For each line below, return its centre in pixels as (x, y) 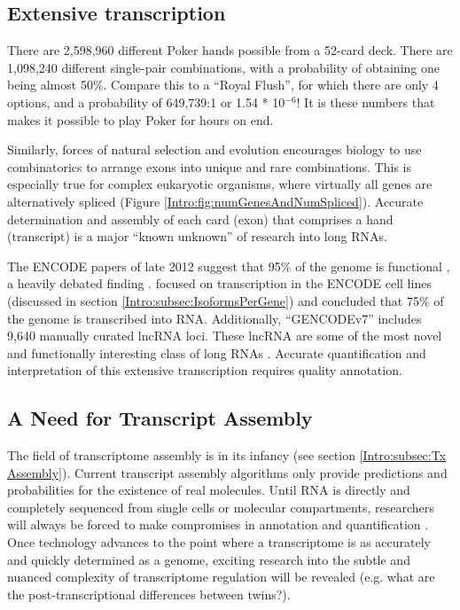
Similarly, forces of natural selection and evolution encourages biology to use (214, 149)
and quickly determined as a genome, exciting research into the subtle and (209, 559)
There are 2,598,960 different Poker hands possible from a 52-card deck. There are (230, 50)
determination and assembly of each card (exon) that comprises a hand (200, 219)
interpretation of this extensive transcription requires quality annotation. (205, 370)
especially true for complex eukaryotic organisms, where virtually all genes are (220, 184)
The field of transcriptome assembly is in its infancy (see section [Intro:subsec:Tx (227, 455)
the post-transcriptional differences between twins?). (149, 594)
